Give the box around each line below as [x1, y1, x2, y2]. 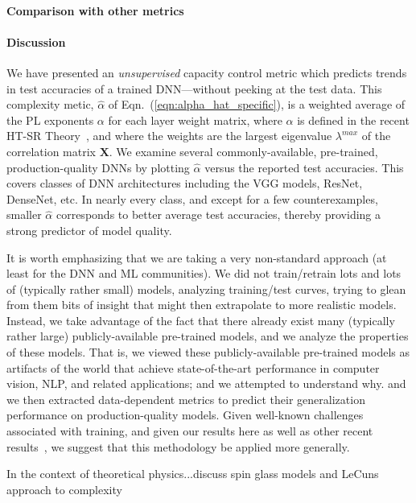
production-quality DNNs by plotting [6, 159, 190, 175]
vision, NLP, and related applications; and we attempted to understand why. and [6, 375, 406, 392]
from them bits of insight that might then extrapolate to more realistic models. [6, 296, 397, 313]
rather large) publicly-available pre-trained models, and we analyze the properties [6, 328, 409, 344]
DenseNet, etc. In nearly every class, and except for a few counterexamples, [6, 190, 378, 207]
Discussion [6, 33, 66, 50]
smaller [6, 206, 42, 223]
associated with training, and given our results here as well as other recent [6, 423, 373, 439]
